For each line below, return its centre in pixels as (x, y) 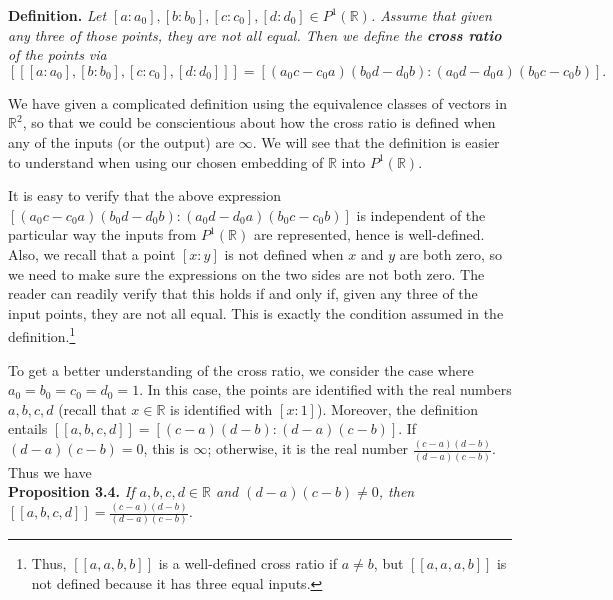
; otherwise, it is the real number (308, 448)
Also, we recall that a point (92, 253)
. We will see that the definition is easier (376, 141)
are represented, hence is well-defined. (369, 234)
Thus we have (50, 471)
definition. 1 (42, 334)
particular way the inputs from (102, 234)
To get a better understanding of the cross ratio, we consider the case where (241, 369)
